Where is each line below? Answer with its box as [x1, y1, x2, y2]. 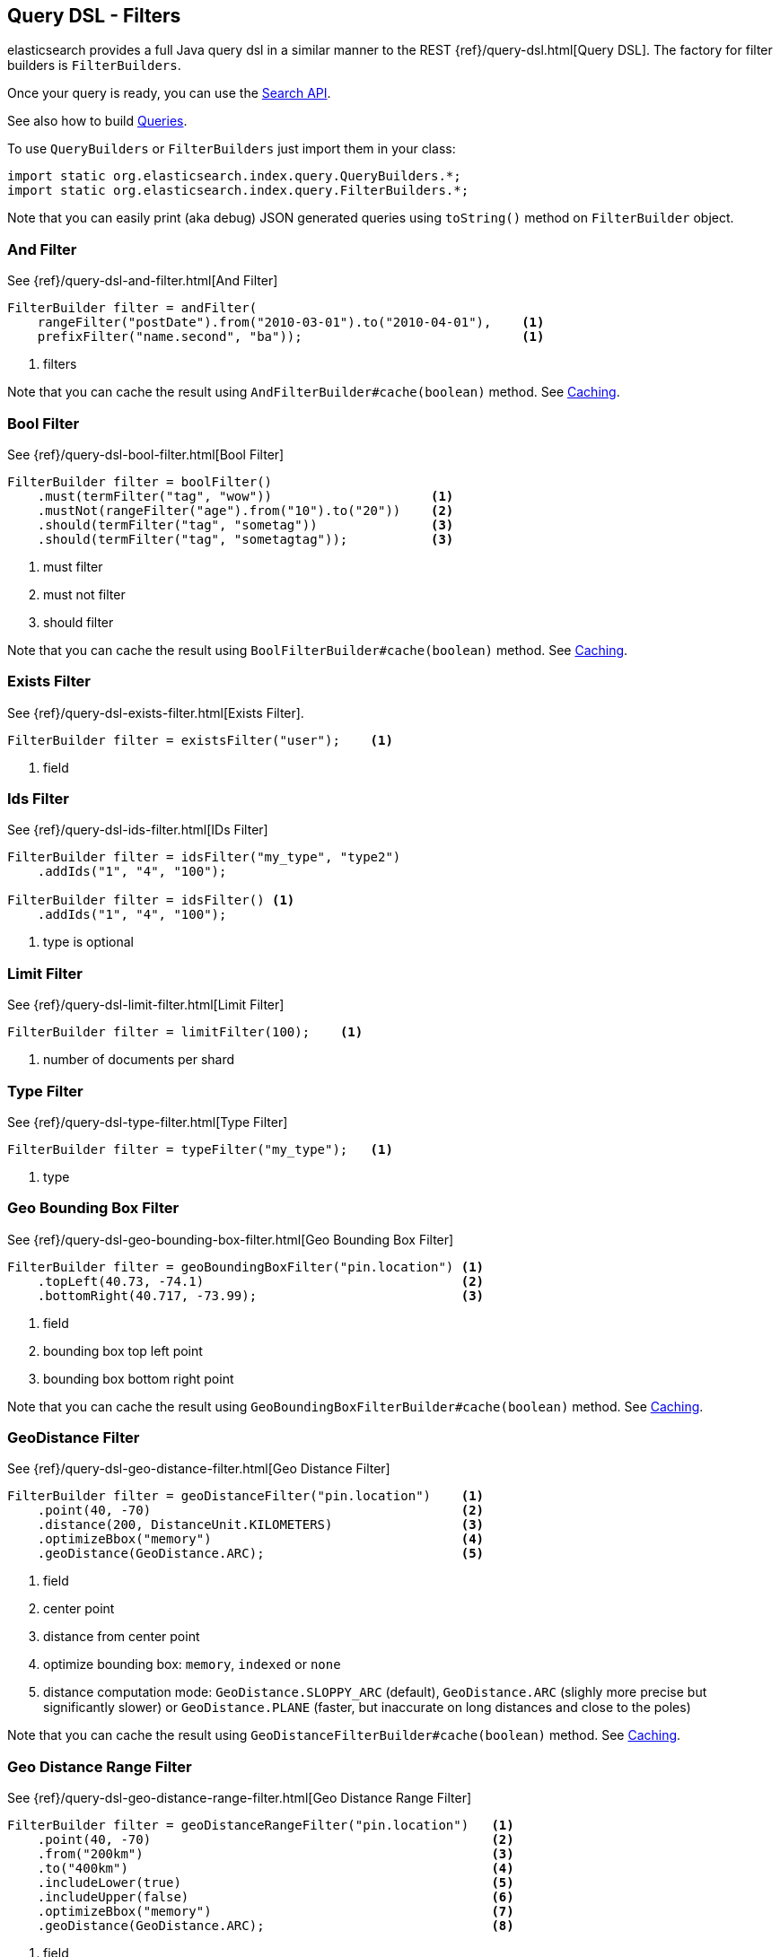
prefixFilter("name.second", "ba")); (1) [37, 329, 545, 345]
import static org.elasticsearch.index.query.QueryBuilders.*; [7, 169, 461, 184]
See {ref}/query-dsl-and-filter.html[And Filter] [7, 273, 278, 289]
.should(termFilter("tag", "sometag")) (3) [37, 517, 454, 532]
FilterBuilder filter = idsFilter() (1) [7, 893, 295, 908]
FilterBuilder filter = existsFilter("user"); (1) [7, 732, 393, 747]
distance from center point [43, 1629, 200, 1645]
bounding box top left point [43, 1342, 203, 1359]
